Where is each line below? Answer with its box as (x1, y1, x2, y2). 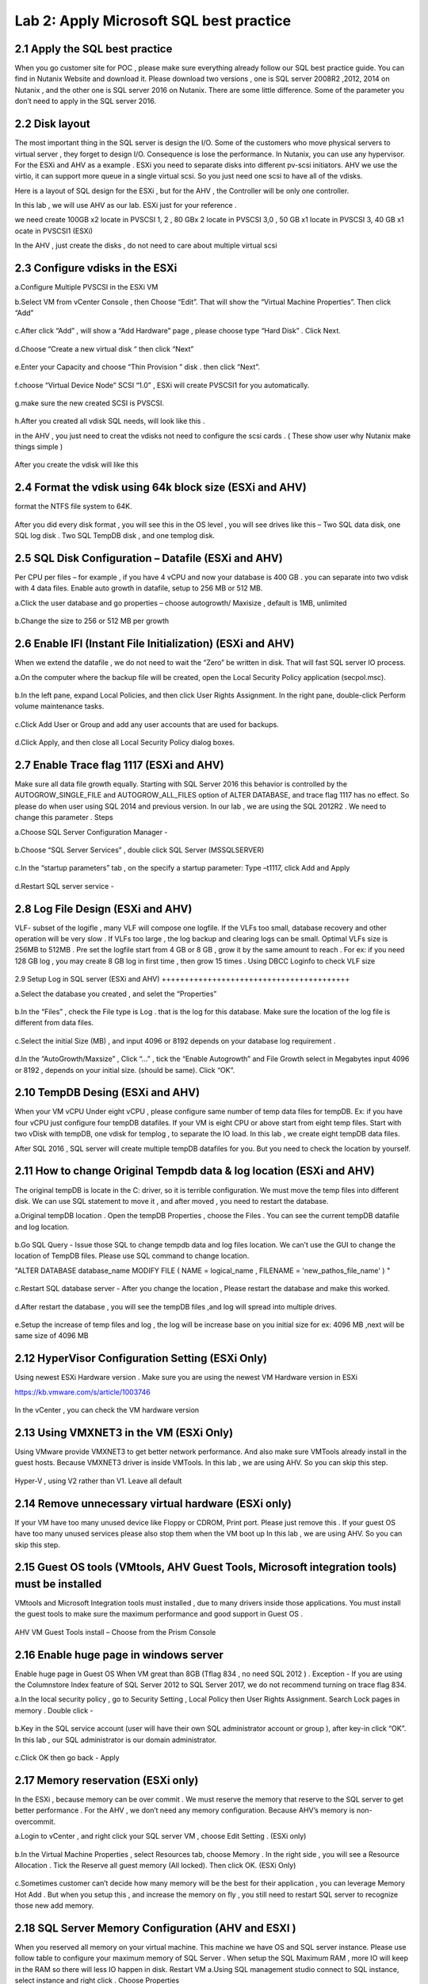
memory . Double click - (14, 1705, 94, 1715)
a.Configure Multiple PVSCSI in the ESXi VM (14, 283, 159, 292)
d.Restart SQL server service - (14, 881, 114, 890)
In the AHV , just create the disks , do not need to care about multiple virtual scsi (14, 240, 277, 250)
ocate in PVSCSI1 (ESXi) (14, 226, 94, 236)
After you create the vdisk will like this (14, 460, 139, 470)
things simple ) (14, 442, 63, 452)
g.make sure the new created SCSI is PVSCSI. (14, 398, 165, 408)
